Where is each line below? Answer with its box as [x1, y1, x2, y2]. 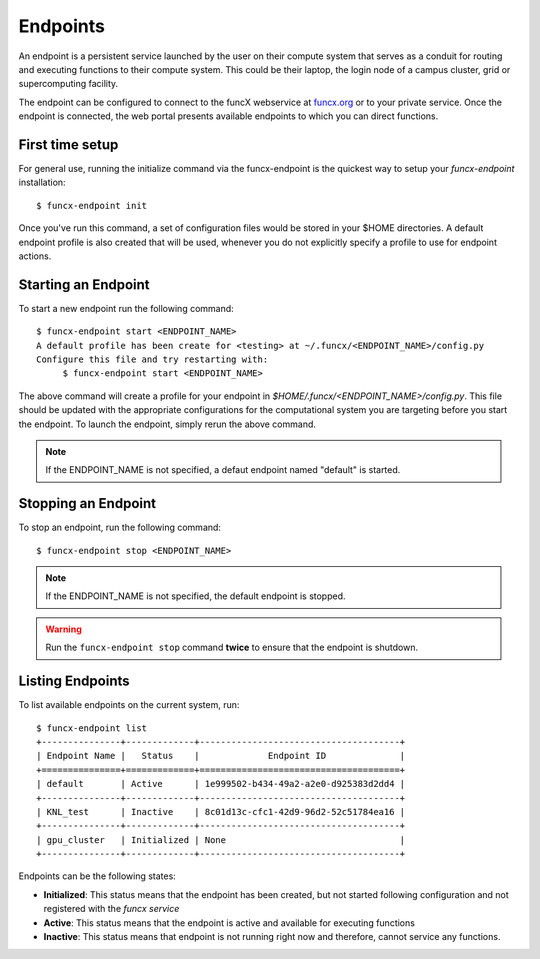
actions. [18, 250, 52, 262]
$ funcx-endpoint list [36, 722, 148, 734]
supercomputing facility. [18, 78, 119, 90]
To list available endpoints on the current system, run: [18, 699, 240, 711]
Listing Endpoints [18, 673, 130, 690]
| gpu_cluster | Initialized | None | [36, 834, 406, 845]
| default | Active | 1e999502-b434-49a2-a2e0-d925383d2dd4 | [36, 778, 406, 790]
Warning [45, 623, 82, 635]
